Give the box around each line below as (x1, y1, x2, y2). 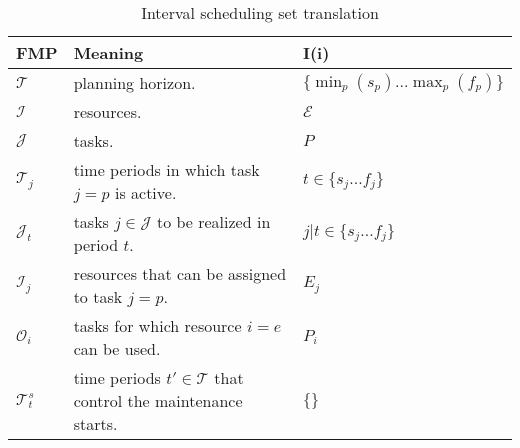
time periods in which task (73, 158, 260, 181)
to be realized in (156, 210, 271, 233)
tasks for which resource (73, 314, 242, 337)
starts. (73, 412, 118, 435)
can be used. (73, 337, 161, 360)
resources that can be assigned (73, 262, 287, 285)
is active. (114, 181, 177, 204)
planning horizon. (73, 71, 196, 94)
